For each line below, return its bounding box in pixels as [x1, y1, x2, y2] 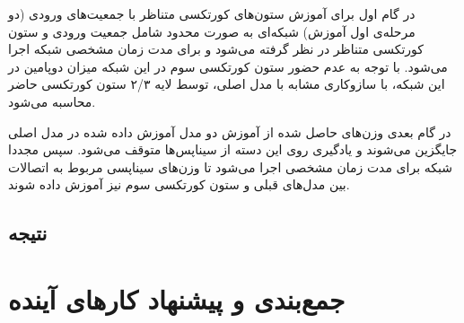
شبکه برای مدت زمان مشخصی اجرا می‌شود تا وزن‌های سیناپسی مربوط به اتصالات [8, 157, 452, 176]
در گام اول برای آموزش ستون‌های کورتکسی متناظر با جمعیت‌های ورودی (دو [8, 4, 416, 22]
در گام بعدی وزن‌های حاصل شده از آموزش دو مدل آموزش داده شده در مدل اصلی [8, 122, 451, 141]
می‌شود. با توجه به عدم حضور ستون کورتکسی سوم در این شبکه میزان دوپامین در [8, 57, 448, 75]
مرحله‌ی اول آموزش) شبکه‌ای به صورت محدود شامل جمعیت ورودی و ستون [8, 22, 416, 40]
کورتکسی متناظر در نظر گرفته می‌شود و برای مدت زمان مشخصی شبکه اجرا [8, 39, 424, 58]
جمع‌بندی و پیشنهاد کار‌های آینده [8, 280, 346, 317]
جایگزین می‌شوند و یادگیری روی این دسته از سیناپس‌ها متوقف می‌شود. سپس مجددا [8, 140, 458, 159]
